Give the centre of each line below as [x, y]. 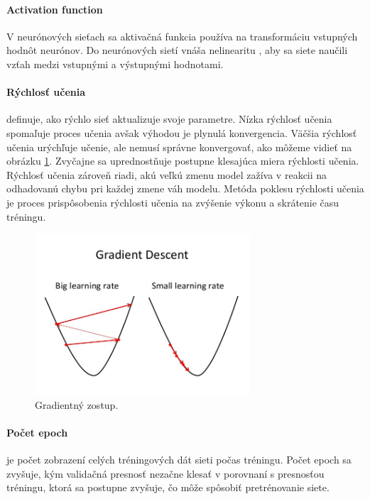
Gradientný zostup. [77, 404]
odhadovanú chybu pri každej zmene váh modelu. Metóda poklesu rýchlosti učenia [185, 188]
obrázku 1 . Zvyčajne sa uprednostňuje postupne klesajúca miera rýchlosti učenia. [183, 161]
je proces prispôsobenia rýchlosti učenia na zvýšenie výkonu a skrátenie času [173, 202]
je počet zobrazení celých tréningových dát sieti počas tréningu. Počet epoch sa [179, 460]
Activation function [55, 9]
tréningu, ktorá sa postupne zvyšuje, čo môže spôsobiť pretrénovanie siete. [168, 487]
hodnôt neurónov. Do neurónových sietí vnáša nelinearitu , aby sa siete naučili [177, 50]
